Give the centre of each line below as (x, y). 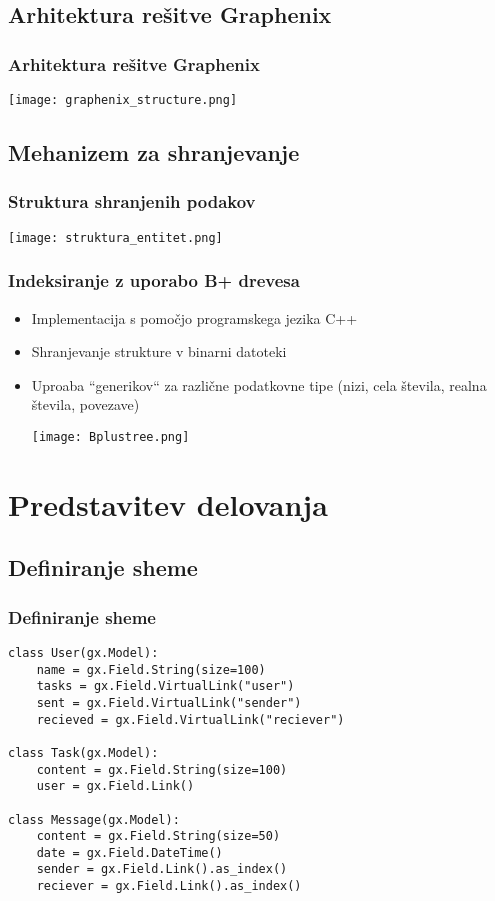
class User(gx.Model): (83, 652)
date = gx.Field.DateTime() (129, 852)
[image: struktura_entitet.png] (115, 237)
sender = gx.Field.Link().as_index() (162, 869)
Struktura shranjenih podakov (132, 201)
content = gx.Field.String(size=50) (158, 836)
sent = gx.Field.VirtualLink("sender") (169, 702)
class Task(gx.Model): (83, 752)
